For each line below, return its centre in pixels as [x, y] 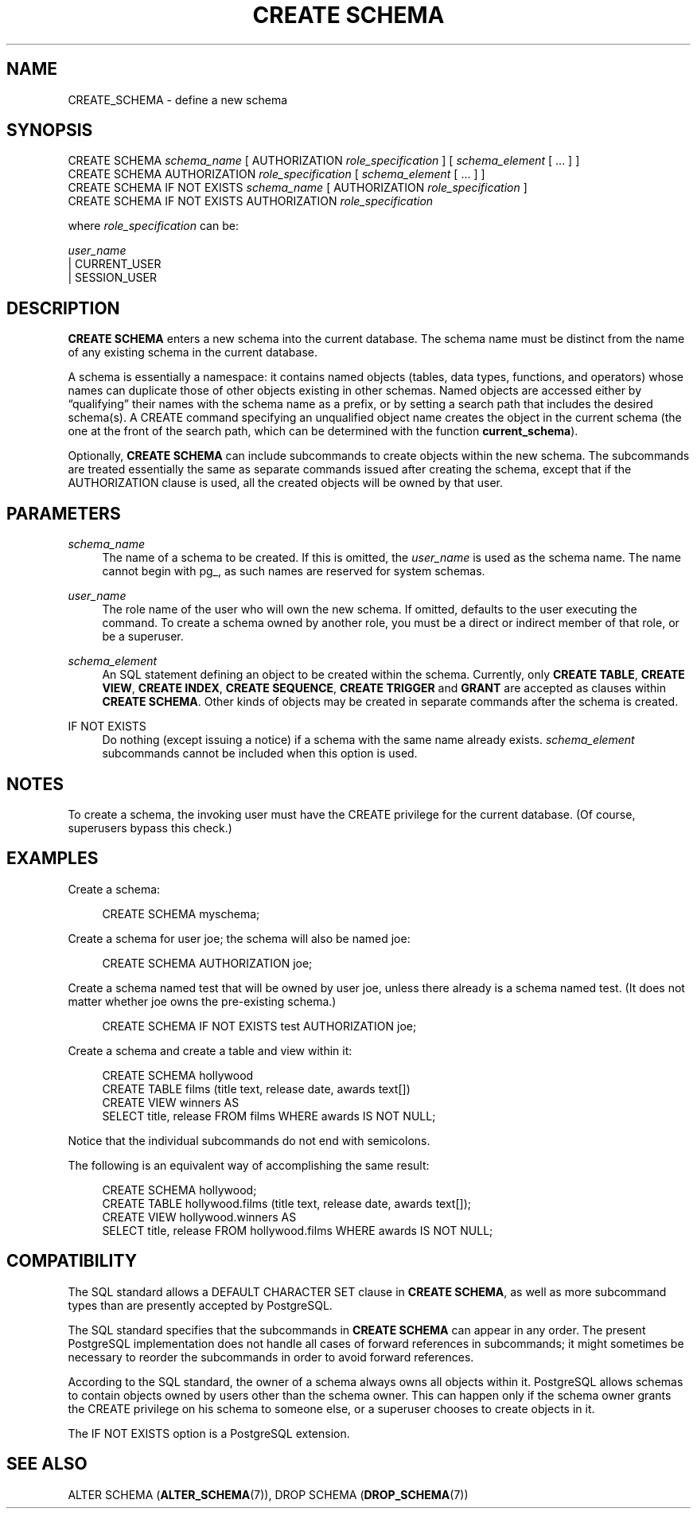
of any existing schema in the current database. [193, 352]
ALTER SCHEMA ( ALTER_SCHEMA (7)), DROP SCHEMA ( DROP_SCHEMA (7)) [268, 1494]
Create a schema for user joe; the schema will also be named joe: [239, 938]
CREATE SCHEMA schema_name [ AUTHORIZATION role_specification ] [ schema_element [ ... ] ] [324, 161]
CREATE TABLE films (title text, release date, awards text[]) [256, 1089]
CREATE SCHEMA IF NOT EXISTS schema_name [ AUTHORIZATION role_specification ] [298, 188]
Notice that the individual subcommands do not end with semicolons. [249, 1140]
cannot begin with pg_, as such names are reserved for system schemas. [294, 571]
